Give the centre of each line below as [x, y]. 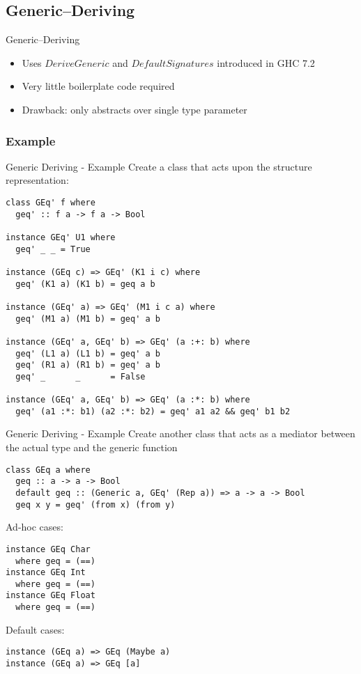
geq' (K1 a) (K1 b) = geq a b [85, 284]
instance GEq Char [48, 549]
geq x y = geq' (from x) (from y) [95, 504]
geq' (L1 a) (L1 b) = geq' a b [88, 353]
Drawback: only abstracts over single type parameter [135, 109]
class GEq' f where [51, 202]
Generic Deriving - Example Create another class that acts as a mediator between [180, 433]
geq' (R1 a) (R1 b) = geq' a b [88, 365]
